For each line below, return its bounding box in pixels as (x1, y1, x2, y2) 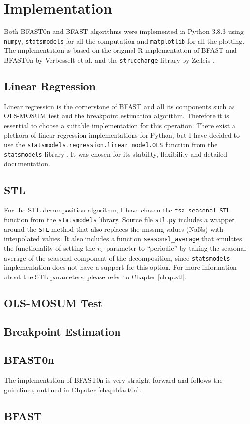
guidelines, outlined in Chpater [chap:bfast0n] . (4, 384, 141, 394)
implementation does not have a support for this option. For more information (4, 262, 237, 272)
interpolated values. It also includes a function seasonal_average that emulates (4, 233, 242, 244)
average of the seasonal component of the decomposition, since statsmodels (4, 252, 230, 262)
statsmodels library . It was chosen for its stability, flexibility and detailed (4, 148, 227, 159)
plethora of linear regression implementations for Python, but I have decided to (4, 130, 240, 140)
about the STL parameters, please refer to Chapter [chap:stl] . (4, 271, 186, 281)
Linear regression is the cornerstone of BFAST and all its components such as (4, 101, 235, 111)
